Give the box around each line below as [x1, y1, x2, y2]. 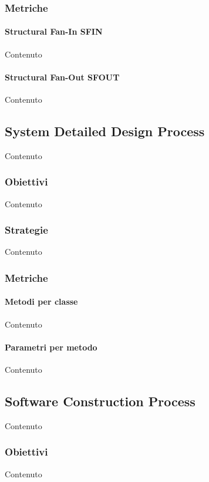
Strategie [5, 223, 48, 237]
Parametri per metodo [5, 341, 97, 353]
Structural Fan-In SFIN [5, 25, 103, 38]
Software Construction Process [5, 392, 195, 410]
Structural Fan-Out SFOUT [5, 70, 120, 83]
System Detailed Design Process [5, 122, 205, 140]
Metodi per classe [5, 295, 78, 308]
